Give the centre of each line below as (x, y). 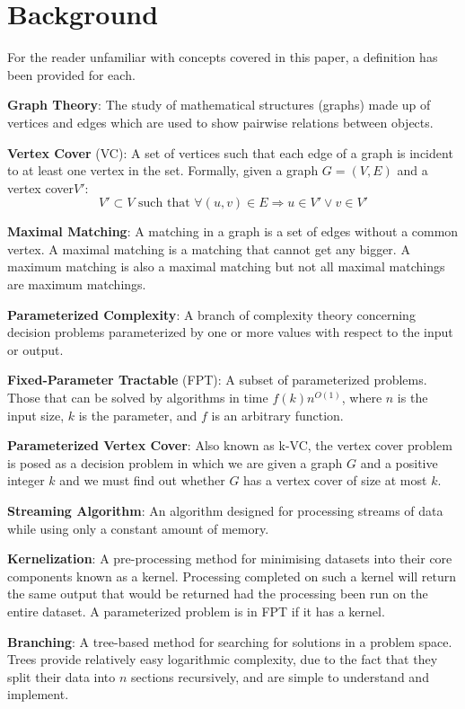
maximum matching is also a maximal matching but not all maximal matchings (226, 266)
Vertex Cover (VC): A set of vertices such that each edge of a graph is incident (230, 152)
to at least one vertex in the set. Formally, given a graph (163, 170)
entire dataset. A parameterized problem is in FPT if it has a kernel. (196, 611)
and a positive (399, 462)
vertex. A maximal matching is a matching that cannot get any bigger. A (209, 248)
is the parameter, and (138, 415)
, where (362, 398)
